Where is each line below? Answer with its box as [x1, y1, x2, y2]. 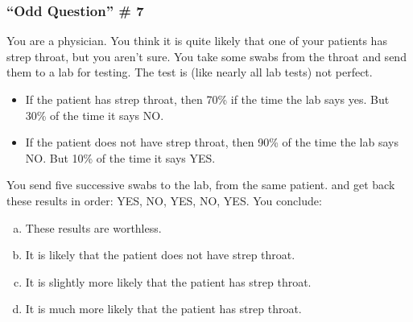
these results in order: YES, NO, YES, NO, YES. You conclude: [6, 192, 322, 208]
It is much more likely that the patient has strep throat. [25, 300, 302, 317]
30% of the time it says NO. [25, 106, 164, 123]
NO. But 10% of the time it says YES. [25, 149, 216, 166]
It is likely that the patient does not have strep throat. [25, 246, 295, 263]
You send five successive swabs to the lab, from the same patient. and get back [6, 176, 395, 193]
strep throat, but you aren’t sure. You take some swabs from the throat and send [6, 47, 407, 64]
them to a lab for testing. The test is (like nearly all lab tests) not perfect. [6, 64, 373, 80]
